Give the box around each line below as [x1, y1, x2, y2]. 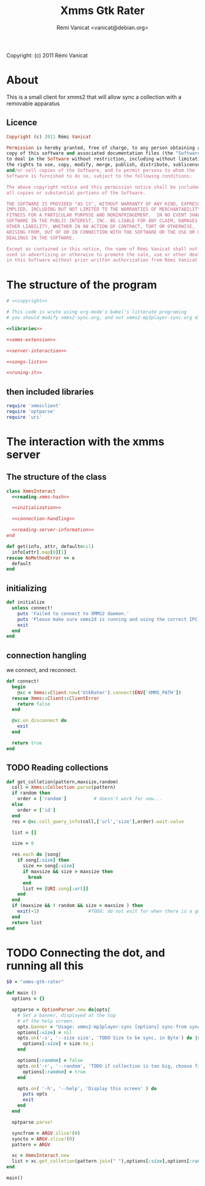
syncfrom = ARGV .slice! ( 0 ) [12, 1130, 81, 1136]
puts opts [22, 1091, 48, 1097]
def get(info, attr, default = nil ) [6, 543, 95, 549]
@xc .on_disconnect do [12, 718, 67, 724]
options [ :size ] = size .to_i [22, 1041, 95, 1047]
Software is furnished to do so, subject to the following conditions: [6, 173, 192, 179]
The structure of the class [6, 472, 107, 482]
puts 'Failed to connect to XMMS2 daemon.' [17, 610, 130, 617]
